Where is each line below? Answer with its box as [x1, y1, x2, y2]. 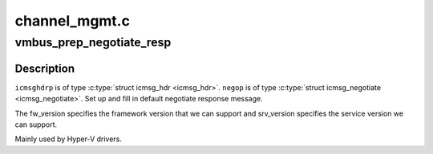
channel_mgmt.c [14, 12, 130, 30]
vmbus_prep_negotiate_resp [14, 35, 172, 49]
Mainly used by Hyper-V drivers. [14, 134, 122, 144]
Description [14, 61, 75, 75]
